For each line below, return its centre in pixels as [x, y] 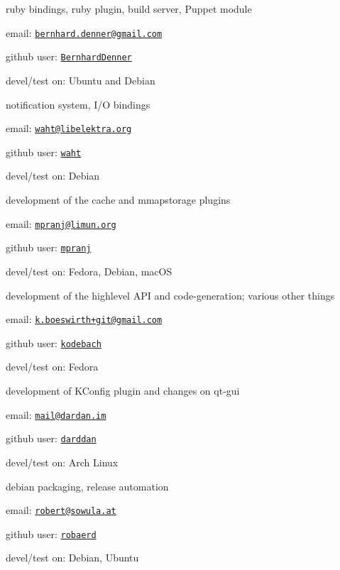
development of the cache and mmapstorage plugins [118, 199]
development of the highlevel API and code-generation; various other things [170, 295]
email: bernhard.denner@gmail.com [84, 32]
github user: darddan [51, 438]
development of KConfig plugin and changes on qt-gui [123, 390]
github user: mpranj [49, 247]
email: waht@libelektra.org [69, 128]
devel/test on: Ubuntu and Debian [81, 80]
